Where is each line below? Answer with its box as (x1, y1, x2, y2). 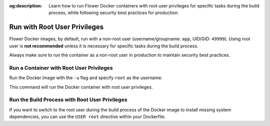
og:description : (9, 3, 42, 8)
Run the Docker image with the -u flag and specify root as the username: (9, 75, 162, 81)
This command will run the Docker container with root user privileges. (9, 84, 153, 90)
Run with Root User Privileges (9, 23, 104, 31)
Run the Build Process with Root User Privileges (9, 96, 127, 103)
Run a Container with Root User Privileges (9, 64, 113, 71)
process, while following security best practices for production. (48, 10, 179, 16)
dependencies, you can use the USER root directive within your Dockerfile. (9, 114, 166, 120)
